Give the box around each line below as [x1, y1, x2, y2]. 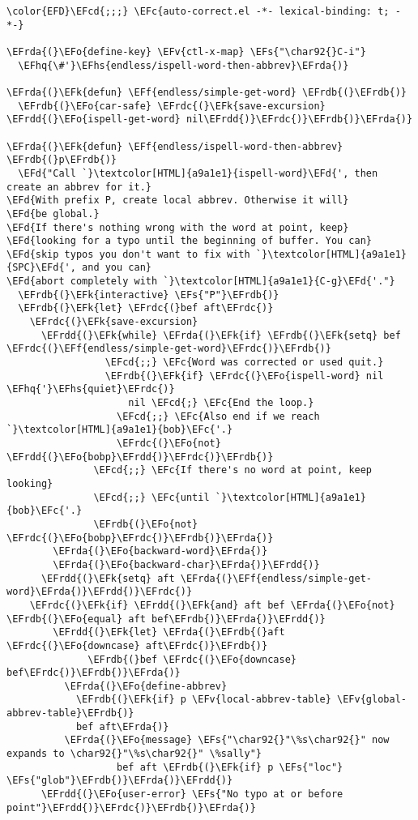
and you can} [82, 262, 151, 274]
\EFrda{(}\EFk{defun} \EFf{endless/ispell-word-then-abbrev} [6, 140, 343, 152]
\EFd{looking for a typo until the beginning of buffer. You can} [6, 235, 373, 247]
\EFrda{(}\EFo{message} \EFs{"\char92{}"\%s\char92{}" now [64, 734, 390, 746]
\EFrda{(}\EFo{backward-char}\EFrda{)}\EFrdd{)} [53, 558, 320, 570]
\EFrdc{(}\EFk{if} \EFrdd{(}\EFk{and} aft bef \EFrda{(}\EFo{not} [29, 599, 395, 611]
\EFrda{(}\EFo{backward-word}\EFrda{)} [53, 545, 268, 557]
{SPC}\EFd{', [6, 262, 76, 274]
